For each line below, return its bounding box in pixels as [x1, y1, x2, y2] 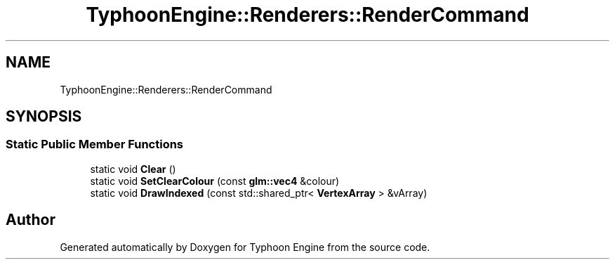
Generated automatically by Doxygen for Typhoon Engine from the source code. [60, 240, 430, 253]
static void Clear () [90, 162, 176, 175]
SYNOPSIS [6, 108, 82, 126]
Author [6, 211, 55, 229]
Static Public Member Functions [6, 137, 184, 152]
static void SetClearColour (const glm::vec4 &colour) [90, 174, 340, 187]
